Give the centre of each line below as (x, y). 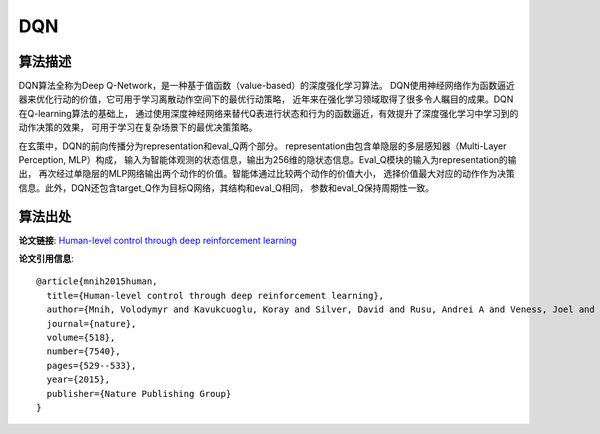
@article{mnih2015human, (97, 281)
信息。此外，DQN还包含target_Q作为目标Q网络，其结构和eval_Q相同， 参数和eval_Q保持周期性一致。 (226, 187)
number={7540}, (83, 351)
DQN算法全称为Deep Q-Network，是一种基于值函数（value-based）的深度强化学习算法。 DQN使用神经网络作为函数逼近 (266, 86)
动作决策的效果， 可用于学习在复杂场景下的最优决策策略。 (138, 127)
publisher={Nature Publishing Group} (139, 393)
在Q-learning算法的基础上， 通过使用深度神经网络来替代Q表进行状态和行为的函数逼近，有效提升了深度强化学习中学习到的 (268, 113)
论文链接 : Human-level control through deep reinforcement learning (157, 240)
